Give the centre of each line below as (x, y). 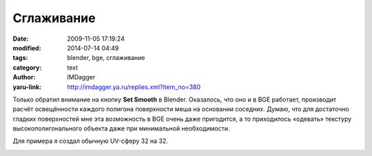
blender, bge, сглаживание (106, 58)
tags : (20, 58)
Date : (21, 39)
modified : (27, 48)
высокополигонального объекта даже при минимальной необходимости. (121, 128)
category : (27, 67)
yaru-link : (27, 87)
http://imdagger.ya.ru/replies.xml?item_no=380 (134, 87)
